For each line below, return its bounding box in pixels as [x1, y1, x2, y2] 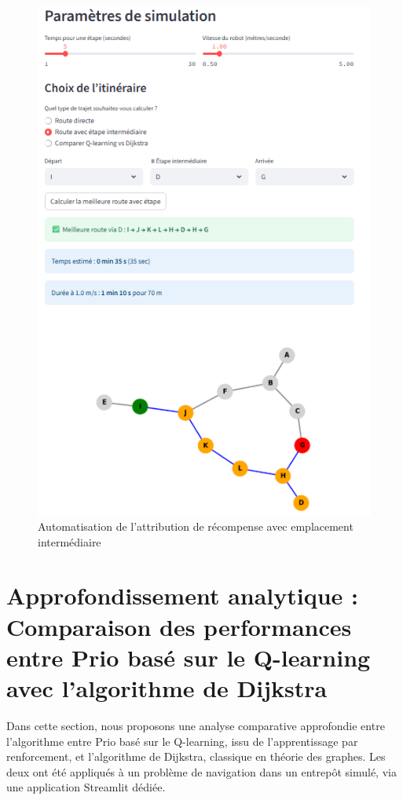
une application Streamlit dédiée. [6, 779, 166, 795]
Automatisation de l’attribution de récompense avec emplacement [38, 518, 354, 535]
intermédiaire [38, 533, 101, 550]
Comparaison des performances [6, 610, 352, 642]
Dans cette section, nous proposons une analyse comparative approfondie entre [6, 717, 385, 733]
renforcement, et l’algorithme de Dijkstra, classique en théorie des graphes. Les [6, 748, 386, 765]
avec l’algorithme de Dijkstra [6, 672, 328, 704]
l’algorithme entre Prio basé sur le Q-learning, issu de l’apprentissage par [6, 732, 358, 749]
